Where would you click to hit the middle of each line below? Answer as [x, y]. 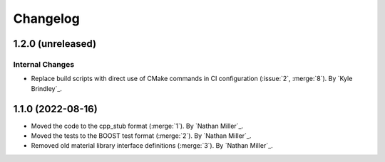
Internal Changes [44, 64]
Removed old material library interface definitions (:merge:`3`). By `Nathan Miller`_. [152, 146]
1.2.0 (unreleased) [55, 44]
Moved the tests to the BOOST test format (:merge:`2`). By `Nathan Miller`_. [141, 136]
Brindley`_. [46, 88]
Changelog [46, 18]
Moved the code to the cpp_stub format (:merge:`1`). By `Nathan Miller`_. [137, 126]
